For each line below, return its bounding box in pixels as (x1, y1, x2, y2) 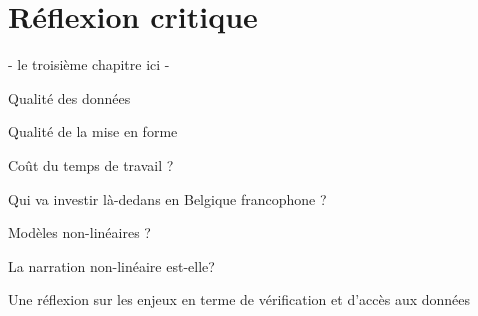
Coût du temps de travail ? (8, 154, 174, 175)
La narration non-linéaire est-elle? (8, 255, 215, 276)
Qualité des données (8, 87, 131, 108)
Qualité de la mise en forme (8, 121, 178, 142)
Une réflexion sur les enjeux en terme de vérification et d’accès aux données (8, 289, 471, 310)
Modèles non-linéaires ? (8, 222, 151, 243)
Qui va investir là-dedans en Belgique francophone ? (8, 188, 327, 209)
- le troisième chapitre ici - (8, 54, 170, 75)
